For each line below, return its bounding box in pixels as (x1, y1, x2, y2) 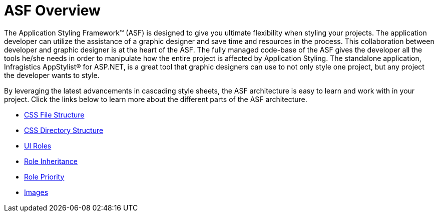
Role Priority (24, 172, 65, 181)
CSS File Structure (24, 110, 85, 119)
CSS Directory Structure (24, 125, 104, 134)
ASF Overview (4, 2, 101, 19)
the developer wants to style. (4, 70, 100, 79)
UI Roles (24, 141, 52, 150)
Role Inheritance (24, 156, 78, 165)
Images (24, 187, 49, 196)
